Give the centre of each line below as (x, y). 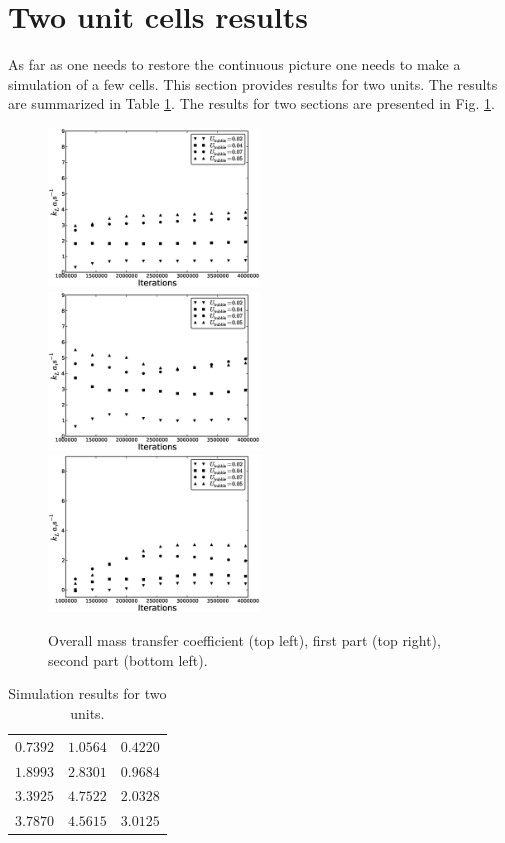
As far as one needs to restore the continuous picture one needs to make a (234, 64)
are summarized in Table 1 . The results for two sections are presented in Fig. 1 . (251, 103)
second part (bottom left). (128, 659)
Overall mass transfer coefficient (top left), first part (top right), (244, 640)
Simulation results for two (87, 693)
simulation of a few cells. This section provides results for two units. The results (253, 83)
